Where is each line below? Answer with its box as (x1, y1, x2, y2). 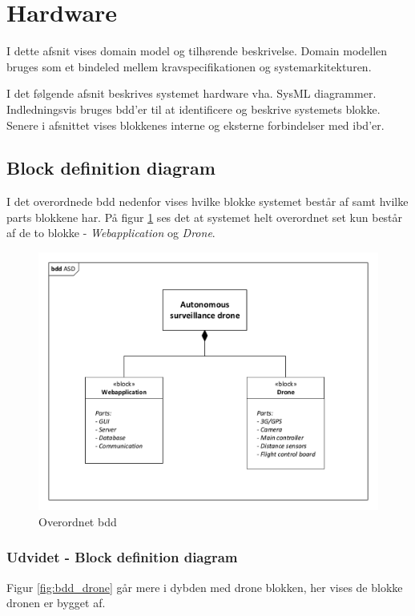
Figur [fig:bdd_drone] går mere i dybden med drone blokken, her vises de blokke (6, 578, 403, 595)
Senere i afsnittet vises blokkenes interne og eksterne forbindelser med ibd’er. (6, 116, 385, 133)
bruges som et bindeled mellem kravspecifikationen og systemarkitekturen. (6, 58, 372, 74)
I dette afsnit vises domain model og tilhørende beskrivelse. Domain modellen (6, 42, 388, 59)
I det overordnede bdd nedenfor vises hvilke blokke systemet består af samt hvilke (6, 193, 409, 210)
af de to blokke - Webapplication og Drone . (6, 224, 216, 241)
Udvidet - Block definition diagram (6, 547, 238, 567)
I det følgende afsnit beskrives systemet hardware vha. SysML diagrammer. (6, 85, 377, 102)
